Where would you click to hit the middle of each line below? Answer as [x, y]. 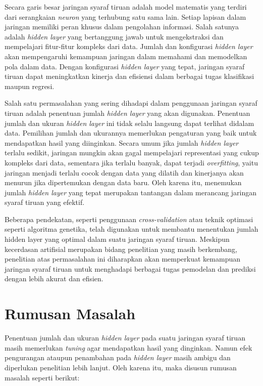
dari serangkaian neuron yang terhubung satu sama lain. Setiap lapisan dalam [125, 16]
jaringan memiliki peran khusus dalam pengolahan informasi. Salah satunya [122, 27]
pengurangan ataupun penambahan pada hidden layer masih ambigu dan [118, 357]
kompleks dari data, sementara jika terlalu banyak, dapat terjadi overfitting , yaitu [131, 162]
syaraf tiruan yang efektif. [45, 202]
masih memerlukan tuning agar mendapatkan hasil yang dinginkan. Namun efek [128, 347]
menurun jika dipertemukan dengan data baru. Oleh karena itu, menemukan [123, 182]
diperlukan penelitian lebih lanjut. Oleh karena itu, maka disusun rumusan [121, 367]
